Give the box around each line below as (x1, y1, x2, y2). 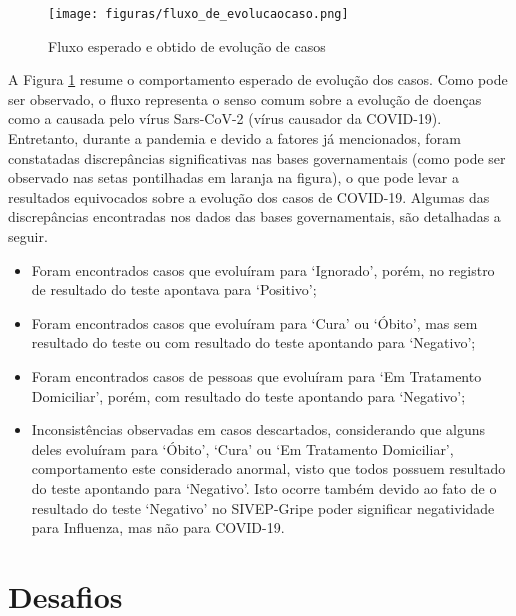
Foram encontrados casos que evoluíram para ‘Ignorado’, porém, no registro (31, 259, 495, 280)
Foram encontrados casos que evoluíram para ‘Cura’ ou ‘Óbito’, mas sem (31, 312, 478, 333)
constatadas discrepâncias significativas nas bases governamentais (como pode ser (8, 147, 506, 168)
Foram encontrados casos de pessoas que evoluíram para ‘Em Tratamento (31, 365, 482, 386)
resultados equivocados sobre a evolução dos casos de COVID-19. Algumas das (8, 186, 490, 207)
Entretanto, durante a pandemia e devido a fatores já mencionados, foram (8, 128, 461, 149)
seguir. (8, 226, 48, 246)
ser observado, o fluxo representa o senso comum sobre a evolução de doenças (8, 88, 482, 109)
